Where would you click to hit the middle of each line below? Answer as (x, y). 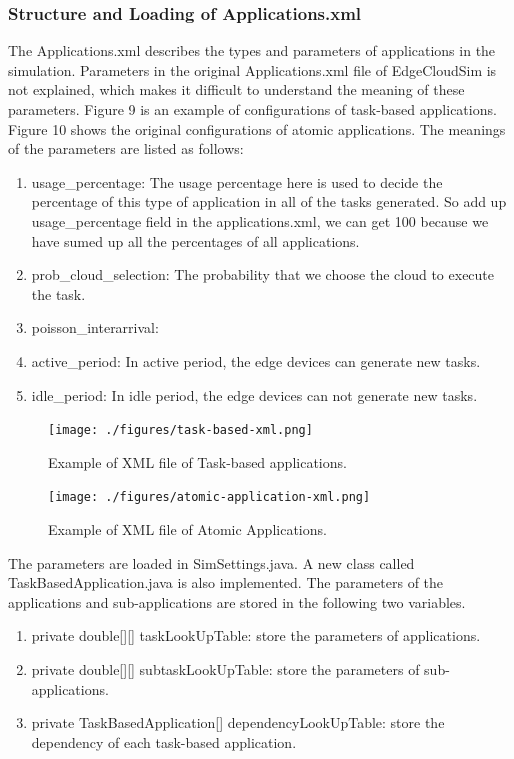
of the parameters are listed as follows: (126, 148)
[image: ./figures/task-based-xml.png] (180, 430)
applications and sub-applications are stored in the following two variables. (237, 601)
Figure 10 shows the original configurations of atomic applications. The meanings (257, 128)
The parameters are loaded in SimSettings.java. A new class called (211, 562)
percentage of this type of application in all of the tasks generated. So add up (269, 201)
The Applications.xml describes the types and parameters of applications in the (252, 50)
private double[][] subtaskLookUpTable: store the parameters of (225, 669)
